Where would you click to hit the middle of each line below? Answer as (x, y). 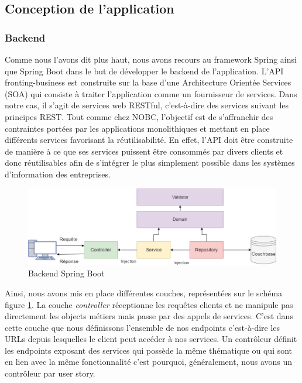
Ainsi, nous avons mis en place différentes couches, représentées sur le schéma (144, 293)
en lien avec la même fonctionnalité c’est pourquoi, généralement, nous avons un (149, 362)
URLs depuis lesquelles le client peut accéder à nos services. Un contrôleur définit (151, 339)
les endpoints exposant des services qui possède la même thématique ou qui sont (149, 350)
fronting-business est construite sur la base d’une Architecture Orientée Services (148, 82)
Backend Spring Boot (66, 273)
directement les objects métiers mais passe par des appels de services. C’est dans (149, 316)
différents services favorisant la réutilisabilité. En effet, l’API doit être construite (149, 140)
